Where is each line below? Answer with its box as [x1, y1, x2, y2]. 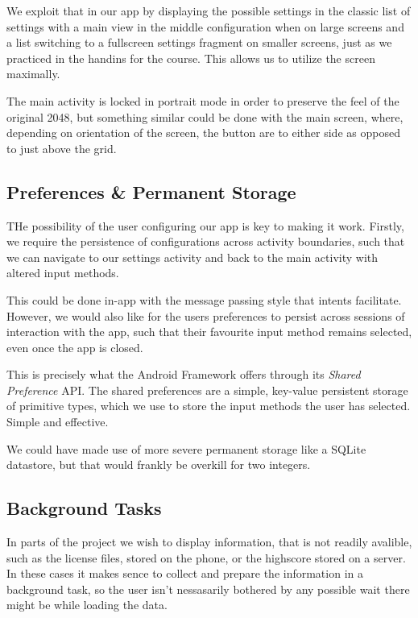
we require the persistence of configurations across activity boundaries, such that [6, 233, 405, 250]
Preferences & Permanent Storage [6, 179, 296, 204]
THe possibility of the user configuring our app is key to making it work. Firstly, [6, 217, 404, 234]
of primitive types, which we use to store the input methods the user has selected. [6, 397, 411, 414]
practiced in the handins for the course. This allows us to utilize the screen [6, 49, 375, 66]
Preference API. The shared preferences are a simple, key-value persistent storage [6, 381, 408, 398]
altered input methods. [6, 264, 119, 281]
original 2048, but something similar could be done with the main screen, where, [6, 108, 404, 125]
